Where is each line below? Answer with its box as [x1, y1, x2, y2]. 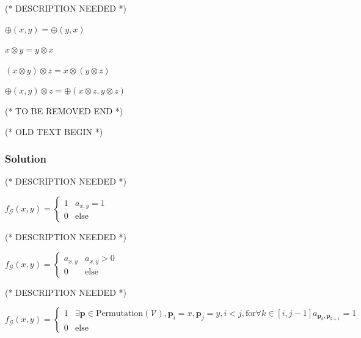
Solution [5, 151, 46, 166]
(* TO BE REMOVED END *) [5, 104, 123, 117]
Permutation [95, 309, 144, 318]
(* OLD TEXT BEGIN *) [5, 125, 103, 138]
